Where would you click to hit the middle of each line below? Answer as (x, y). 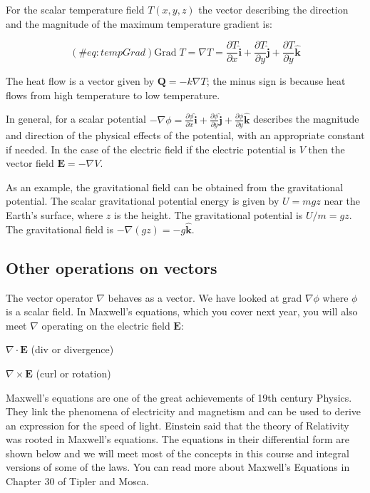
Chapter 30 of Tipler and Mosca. (77, 481)
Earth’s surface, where (55, 214)
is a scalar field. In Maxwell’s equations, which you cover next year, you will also (182, 311)
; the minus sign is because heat (276, 81)
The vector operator (50, 297)
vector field (30, 163)
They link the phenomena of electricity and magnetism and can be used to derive (183, 411)
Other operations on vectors (112, 267)
